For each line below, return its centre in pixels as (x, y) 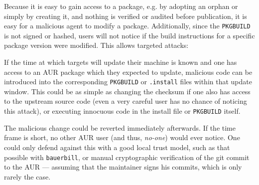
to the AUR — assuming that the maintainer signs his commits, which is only (123, 167)
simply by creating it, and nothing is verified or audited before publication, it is (126, 16)
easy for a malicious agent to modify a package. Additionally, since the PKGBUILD (127, 26)
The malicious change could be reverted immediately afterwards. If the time (120, 127)
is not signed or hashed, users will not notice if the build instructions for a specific (129, 35)
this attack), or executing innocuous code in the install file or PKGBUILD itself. (122, 111)
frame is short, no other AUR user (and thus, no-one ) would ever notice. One (122, 137)
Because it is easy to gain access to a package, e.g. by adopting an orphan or (121, 6)
